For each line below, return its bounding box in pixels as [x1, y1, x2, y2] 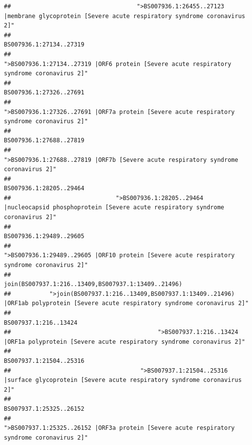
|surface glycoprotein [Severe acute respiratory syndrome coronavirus [4, 377, 242, 384]
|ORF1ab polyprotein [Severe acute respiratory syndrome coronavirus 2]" [4, 300, 249, 307]
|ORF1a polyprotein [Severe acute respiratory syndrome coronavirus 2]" [4, 338, 245, 345]
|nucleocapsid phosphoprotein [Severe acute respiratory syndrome [4, 204, 225, 211]
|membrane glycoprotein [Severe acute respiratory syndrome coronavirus [4, 12, 245, 20]
